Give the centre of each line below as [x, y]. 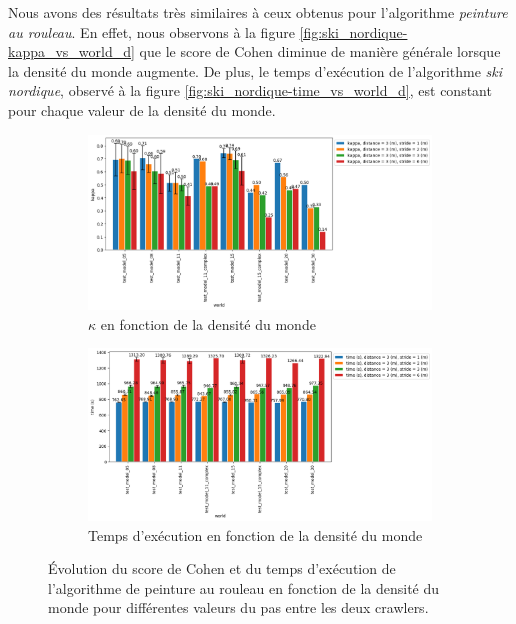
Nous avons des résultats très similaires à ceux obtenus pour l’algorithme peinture [258, 12]
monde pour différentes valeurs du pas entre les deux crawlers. [238, 607]
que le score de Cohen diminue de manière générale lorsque [320, 51]
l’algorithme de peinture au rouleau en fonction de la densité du [244, 587]
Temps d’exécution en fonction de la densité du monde [255, 534]
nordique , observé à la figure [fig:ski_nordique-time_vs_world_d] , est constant [250, 90]
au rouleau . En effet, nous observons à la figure [151, 31]
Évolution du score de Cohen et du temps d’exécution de [222, 568]
